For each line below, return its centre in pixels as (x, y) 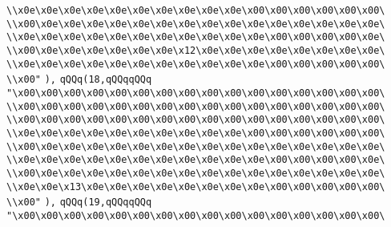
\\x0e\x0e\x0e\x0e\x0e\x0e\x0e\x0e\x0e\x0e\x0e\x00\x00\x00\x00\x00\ (196, 64)
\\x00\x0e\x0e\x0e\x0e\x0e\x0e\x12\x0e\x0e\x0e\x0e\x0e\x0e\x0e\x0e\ (196, 50)
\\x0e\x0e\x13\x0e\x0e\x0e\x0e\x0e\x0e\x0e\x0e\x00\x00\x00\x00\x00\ (196, 186)
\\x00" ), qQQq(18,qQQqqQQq (79, 80)
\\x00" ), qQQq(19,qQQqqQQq (79, 203)
